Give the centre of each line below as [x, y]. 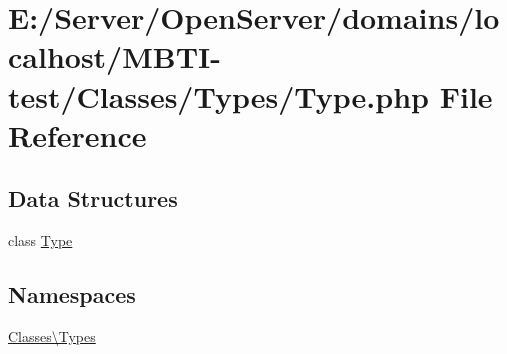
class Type [40, 240]
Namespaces [72, 294]
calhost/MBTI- [115, 56]
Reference [77, 134]
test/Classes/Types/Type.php [218, 95]
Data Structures [93, 198]
